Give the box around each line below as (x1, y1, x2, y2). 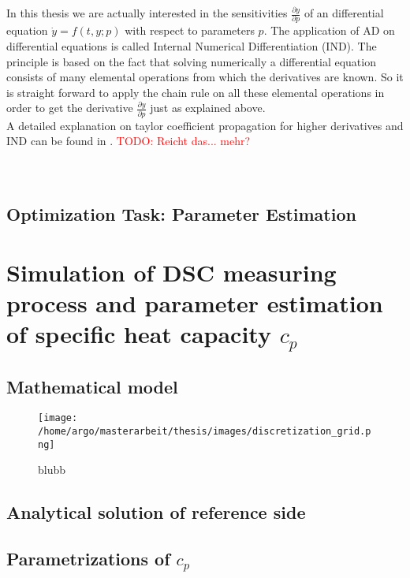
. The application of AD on (263, 22, 395, 39)
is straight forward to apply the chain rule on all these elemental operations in (6, 84, 385, 100)
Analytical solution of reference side (6, 500, 306, 524)
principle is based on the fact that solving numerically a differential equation (6, 53, 376, 69)
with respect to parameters (125, 22, 255, 39)
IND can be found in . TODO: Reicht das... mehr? (6, 132, 251, 149)
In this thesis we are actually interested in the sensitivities (6, 5, 288, 21)
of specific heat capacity (6, 318, 271, 350)
